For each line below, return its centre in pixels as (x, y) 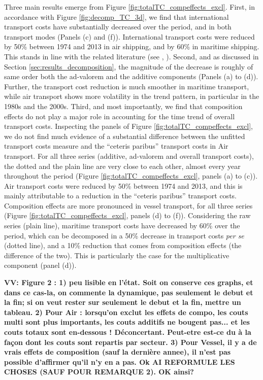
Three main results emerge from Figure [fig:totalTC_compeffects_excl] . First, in (130, 7)
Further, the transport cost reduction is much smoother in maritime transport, (127, 86)
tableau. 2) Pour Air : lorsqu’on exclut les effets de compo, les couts (126, 312)
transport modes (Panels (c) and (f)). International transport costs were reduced (129, 36)
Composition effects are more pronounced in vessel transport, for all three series (128, 205)
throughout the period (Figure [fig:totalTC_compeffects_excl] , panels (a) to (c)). (131, 176)
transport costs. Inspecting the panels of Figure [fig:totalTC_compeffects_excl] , (129, 126)
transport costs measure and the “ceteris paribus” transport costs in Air (116, 146)
